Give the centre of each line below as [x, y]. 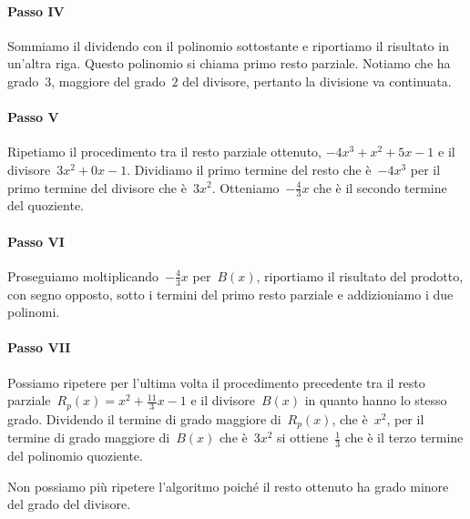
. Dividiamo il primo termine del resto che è [249, 169]
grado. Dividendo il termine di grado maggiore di [144, 418]
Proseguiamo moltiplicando [83, 275]
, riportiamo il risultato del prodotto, [360, 275]
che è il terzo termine [404, 438]
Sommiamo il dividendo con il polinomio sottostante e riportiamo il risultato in [228, 45]
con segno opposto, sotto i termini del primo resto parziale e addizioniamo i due [230, 294]
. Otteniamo [245, 187]
